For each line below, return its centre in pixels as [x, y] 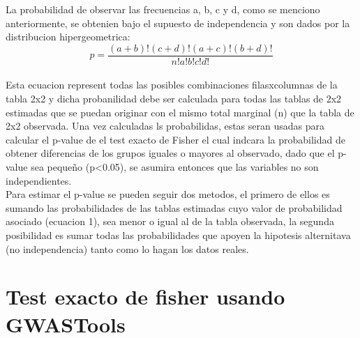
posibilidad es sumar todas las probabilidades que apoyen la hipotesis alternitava [178, 235]
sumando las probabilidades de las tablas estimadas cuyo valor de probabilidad [174, 207]
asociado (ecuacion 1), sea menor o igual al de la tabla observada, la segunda [170, 221]
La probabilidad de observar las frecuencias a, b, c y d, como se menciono [163, 9]
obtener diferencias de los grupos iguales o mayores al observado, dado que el [170, 153]
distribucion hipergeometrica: [68, 37]
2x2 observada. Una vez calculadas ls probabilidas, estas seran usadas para [165, 126]
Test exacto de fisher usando [145, 297]
